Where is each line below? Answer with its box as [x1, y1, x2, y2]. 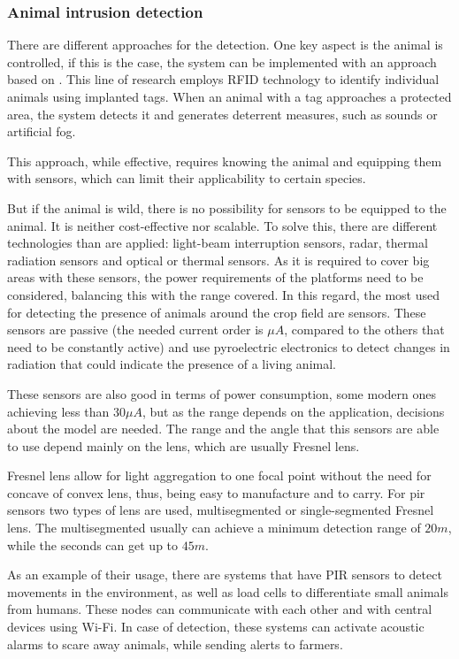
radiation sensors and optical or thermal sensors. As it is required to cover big [7, 250, 430, 269]
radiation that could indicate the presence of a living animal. [7, 355, 336, 373]
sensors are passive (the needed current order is [7, 320, 264, 339]
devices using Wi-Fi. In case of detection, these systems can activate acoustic [7, 617, 425, 636]
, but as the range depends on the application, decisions [142, 402, 445, 420]
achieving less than [7, 402, 110, 420]
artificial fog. [7, 122, 76, 141]
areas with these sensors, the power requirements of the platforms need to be [7, 268, 424, 287]
